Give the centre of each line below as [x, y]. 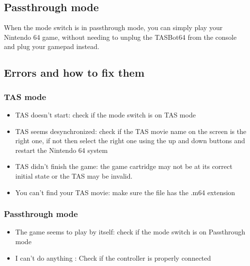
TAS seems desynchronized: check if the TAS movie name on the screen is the [131, 131]
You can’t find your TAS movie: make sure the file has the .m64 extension [125, 192]
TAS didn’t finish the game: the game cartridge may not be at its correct [124, 166]
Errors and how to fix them [74, 73]
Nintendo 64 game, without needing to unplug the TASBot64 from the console [120, 37]
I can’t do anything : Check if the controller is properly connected [113, 258]
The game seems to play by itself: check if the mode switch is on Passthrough [130, 232]
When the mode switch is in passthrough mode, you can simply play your [113, 27]
